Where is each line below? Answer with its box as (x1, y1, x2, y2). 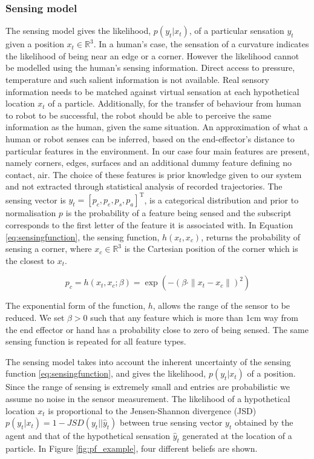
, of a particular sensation (189, 24, 284, 37)
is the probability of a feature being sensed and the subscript (65, 206, 292, 219)
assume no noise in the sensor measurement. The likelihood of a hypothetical (5, 392, 290, 405)
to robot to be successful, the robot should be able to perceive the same (5, 108, 272, 121)
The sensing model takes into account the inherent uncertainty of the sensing (5, 355, 291, 368)
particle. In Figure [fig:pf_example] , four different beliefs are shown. (5, 441, 258, 454)
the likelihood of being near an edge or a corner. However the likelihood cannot (5, 49, 299, 62)
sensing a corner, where (5, 242, 92, 255)
